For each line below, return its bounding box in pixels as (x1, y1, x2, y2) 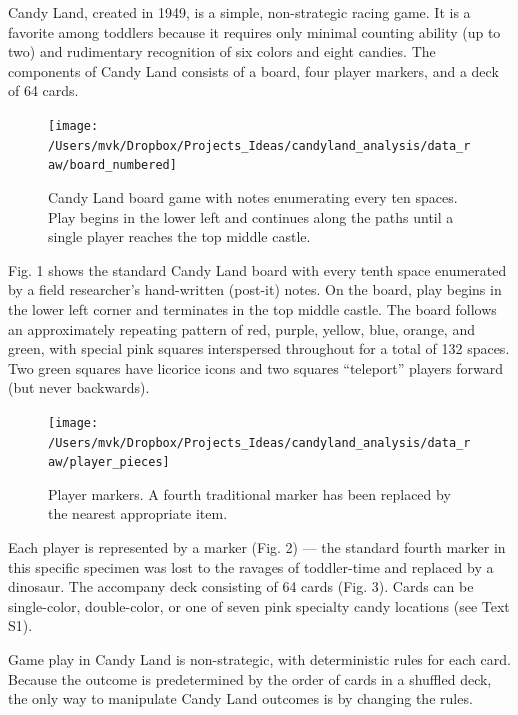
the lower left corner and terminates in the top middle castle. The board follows (8, 298, 497, 319)
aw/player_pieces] (48, 455, 170, 470)
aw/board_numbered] (48, 158, 177, 173)
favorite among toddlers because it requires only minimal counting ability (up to (8, 21, 501, 42)
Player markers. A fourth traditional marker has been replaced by (48, 483, 451, 504)
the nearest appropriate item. (48, 503, 228, 524)
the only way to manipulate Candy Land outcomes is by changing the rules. (8, 688, 473, 709)
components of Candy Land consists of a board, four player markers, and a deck (8, 60, 499, 81)
